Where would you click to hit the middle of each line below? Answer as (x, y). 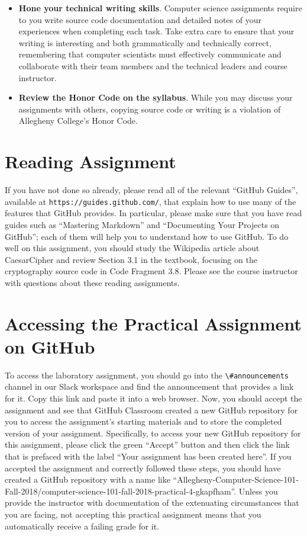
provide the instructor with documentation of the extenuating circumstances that (152, 503)
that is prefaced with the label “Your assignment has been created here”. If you (148, 456)
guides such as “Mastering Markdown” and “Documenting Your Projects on (142, 224)
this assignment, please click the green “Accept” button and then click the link (147, 444)
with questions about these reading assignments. (92, 282)
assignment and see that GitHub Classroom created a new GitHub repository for (151, 410)
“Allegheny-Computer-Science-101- (236, 479)
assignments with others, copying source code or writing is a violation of (150, 109)
